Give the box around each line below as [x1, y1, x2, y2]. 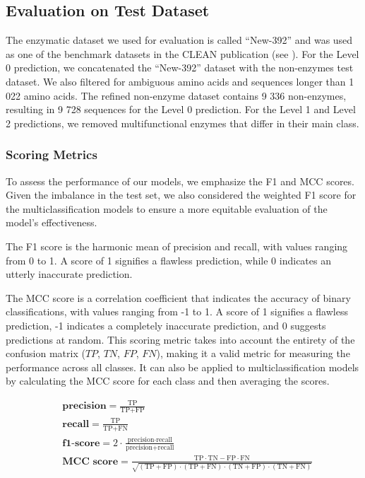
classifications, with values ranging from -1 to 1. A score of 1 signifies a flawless [6, 304, 348, 319]
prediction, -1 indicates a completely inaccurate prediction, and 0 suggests [6, 317, 326, 332]
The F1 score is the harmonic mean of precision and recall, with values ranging [6, 238, 348, 253]
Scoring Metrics [6, 146, 97, 163]
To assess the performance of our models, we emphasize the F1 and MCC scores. [6, 173, 354, 188]
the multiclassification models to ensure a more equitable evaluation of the [6, 201, 328, 216]
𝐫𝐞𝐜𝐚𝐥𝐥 [62, 419, 90, 429]
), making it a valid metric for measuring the [156, 346, 350, 361]
